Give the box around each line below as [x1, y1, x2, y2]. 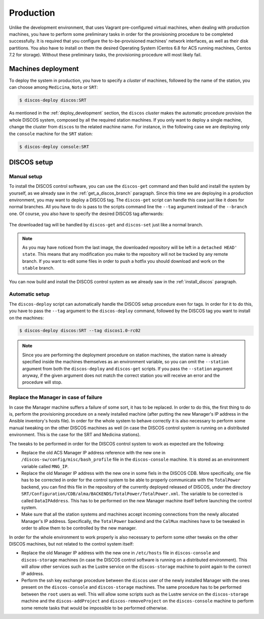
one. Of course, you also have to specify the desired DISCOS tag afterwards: [9, 211, 164, 217]
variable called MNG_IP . [21, 463, 69, 469]
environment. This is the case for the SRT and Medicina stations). [9, 432, 141, 438]
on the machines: [9, 315, 44, 321]
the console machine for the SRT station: [9, 130, 93, 137]
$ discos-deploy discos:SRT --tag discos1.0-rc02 [19, 328, 141, 333]
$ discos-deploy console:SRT [19, 144, 89, 149]
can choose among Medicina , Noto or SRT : [9, 84, 98, 90]
